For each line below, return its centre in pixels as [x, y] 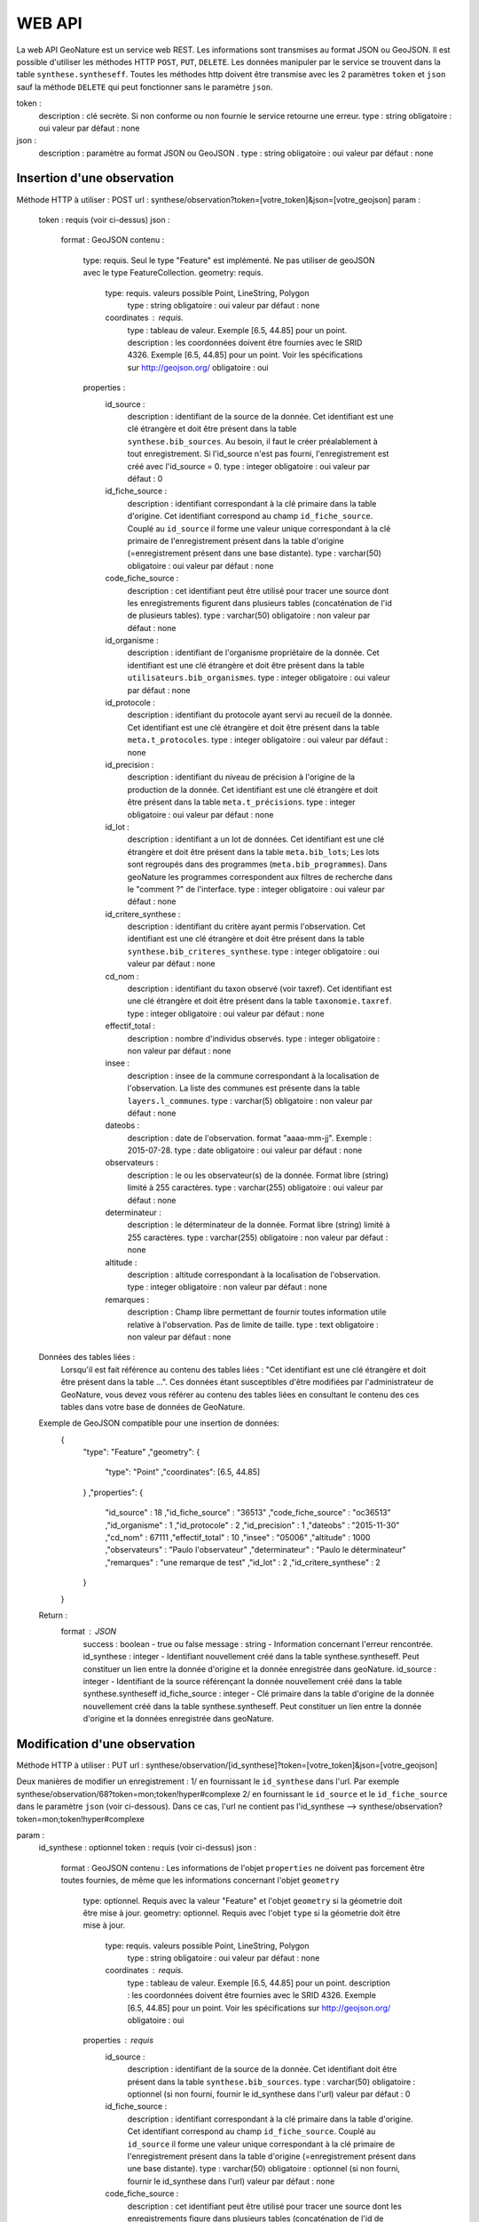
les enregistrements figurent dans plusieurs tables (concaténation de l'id [259, 603]
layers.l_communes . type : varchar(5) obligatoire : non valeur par [250, 1100]
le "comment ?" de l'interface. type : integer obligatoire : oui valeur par [256, 889]
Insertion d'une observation [95, 178]
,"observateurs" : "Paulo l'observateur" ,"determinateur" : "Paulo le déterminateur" [256, 1550]
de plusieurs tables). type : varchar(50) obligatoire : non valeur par [249, 615]
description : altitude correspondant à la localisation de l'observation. [254, 1275]
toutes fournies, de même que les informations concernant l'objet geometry [200, 1881]
